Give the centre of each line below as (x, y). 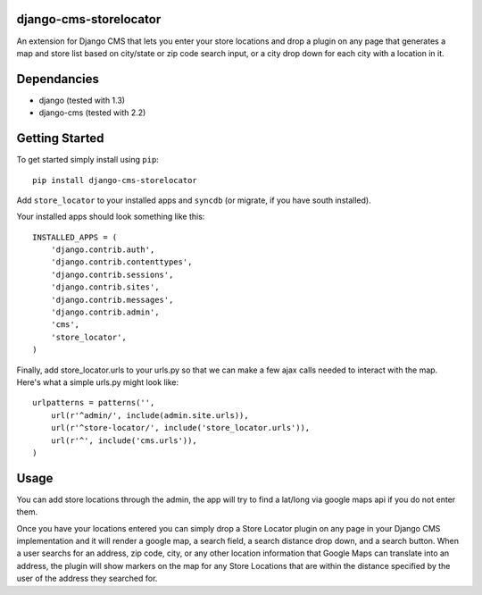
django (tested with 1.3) (82, 100)
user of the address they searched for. (87, 578)
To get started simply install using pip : (88, 160)
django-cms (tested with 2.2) (92, 113)
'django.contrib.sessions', (112, 274)
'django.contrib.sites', (105, 287)
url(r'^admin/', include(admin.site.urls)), (150, 415)
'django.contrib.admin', (105, 312)
